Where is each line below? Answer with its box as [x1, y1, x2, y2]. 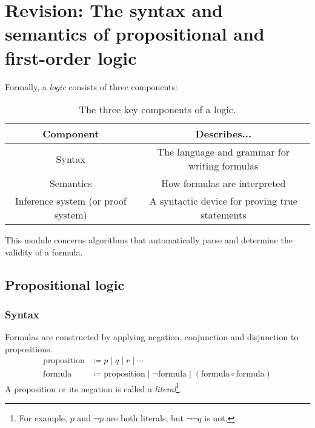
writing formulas [188, 159, 259, 173]
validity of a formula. [5, 245, 83, 258]
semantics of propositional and [5, 21, 265, 46]
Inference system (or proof [15, 194, 127, 208]
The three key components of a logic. [79, 102, 236, 117]
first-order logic [5, 45, 137, 70]
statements [201, 208, 247, 222]
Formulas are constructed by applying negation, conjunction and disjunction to [5, 331, 299, 343]
